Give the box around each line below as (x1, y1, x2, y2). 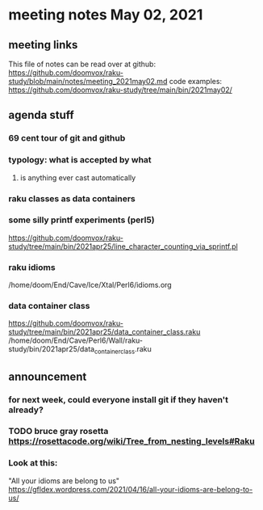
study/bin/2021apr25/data (8, 344, 95, 354)
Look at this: (8, 457, 58, 469)
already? (8, 404, 44, 415)
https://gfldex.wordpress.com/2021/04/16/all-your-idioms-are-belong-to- (8, 484, 253, 494)
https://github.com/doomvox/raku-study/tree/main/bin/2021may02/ (8, 85, 232, 95)
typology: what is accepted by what (8, 154, 152, 166)
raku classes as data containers (8, 192, 136, 204)
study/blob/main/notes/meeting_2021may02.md (8, 77, 168, 86)
